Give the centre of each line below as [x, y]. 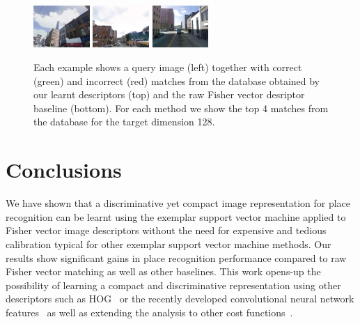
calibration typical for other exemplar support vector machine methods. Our [169, 244]
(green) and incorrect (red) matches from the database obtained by [177, 80]
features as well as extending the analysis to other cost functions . [149, 312]
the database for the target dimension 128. [124, 122]
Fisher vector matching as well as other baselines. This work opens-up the [163, 271]
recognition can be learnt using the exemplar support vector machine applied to [176, 216]
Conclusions [64, 170]
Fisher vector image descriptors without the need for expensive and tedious [166, 230]
